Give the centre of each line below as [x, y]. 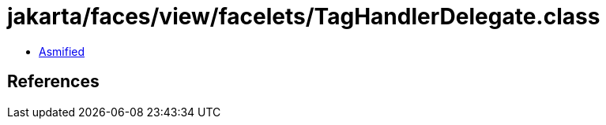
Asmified [62, 51]
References [53, 82]
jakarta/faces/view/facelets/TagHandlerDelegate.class [304, 17]
